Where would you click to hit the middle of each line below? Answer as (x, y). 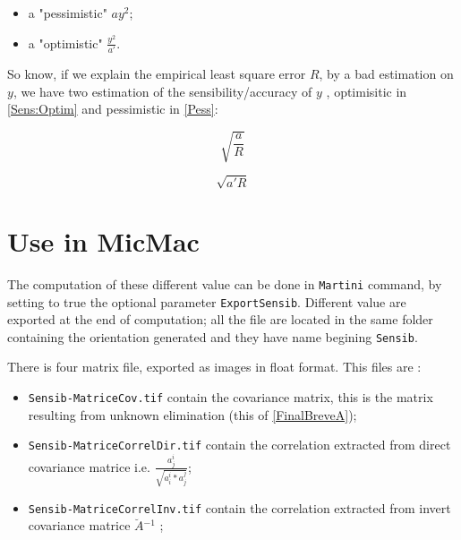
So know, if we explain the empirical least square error (157, 73)
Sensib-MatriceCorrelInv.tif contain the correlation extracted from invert (239, 507)
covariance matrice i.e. (89, 466)
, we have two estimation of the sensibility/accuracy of (162, 91)
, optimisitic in (367, 91)
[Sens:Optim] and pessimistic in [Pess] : (113, 109)
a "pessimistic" (68, 13)
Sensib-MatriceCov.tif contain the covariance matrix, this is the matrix (230, 397)
